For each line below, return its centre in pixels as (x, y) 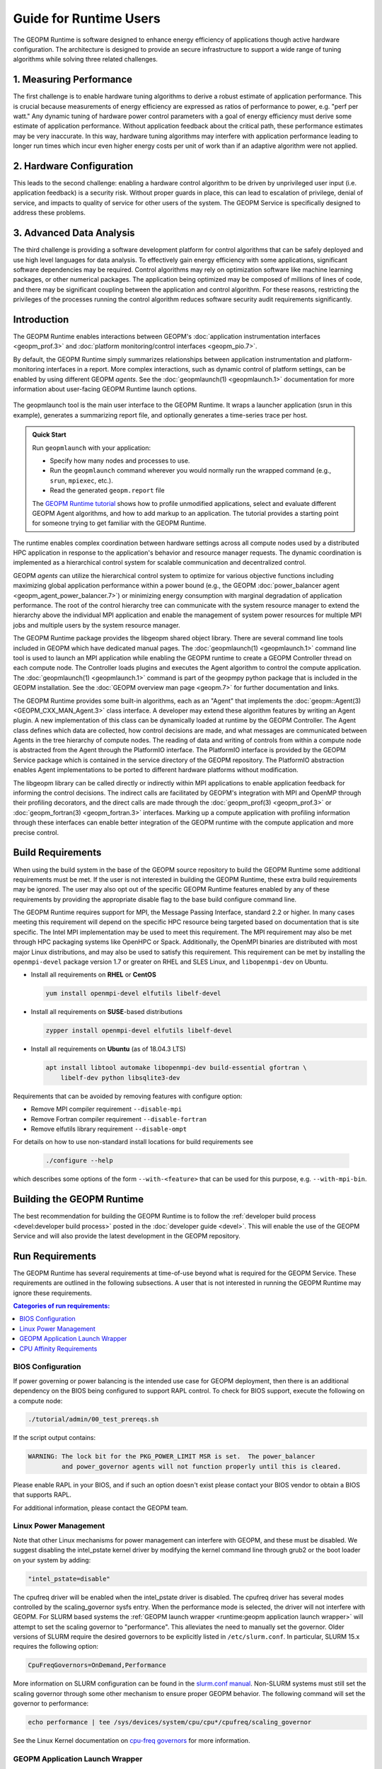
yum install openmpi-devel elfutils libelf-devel (133, 993)
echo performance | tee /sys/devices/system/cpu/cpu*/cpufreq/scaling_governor (170, 1722)
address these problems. (50, 213)
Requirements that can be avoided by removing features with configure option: (128, 1096)
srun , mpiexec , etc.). (81, 480)
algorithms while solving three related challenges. (86, 59)
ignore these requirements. (52, 1293)
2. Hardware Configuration (73, 166)
